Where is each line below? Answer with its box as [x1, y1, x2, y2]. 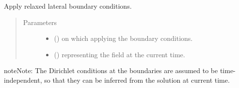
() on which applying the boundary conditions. [54, 33, 193, 43]
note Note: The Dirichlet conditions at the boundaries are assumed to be [4, 65, 218, 75]
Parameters [23, 17, 57, 27]
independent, [4, 75, 42, 85]
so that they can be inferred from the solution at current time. [44, 75, 230, 85]
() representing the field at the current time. [54, 49, 185, 59]
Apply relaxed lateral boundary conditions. [4, 1, 132, 11]
